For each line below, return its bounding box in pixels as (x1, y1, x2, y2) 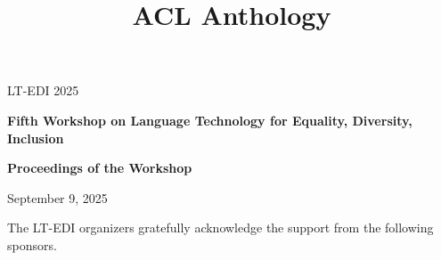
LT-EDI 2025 (7, 81, 79, 100)
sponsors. (7, 235, 57, 254)
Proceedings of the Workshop (7, 158, 192, 177)
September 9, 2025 (7, 188, 108, 207)
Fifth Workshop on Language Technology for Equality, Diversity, (7, 110, 412, 129)
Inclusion (7, 128, 64, 147)
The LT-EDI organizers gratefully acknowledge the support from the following (7, 218, 434, 237)
